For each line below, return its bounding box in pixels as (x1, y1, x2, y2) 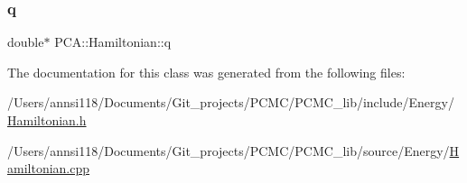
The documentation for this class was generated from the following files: (7, 62, 406, 81)
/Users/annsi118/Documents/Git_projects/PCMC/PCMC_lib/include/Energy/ (7, 93, 454, 112)
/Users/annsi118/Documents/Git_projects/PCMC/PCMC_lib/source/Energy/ (7, 141, 450, 160)
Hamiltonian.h (7, 111, 87, 129)
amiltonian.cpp (7, 159, 90, 178)
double (7, 32, 44, 51)
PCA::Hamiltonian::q (54, 32, 172, 51)
